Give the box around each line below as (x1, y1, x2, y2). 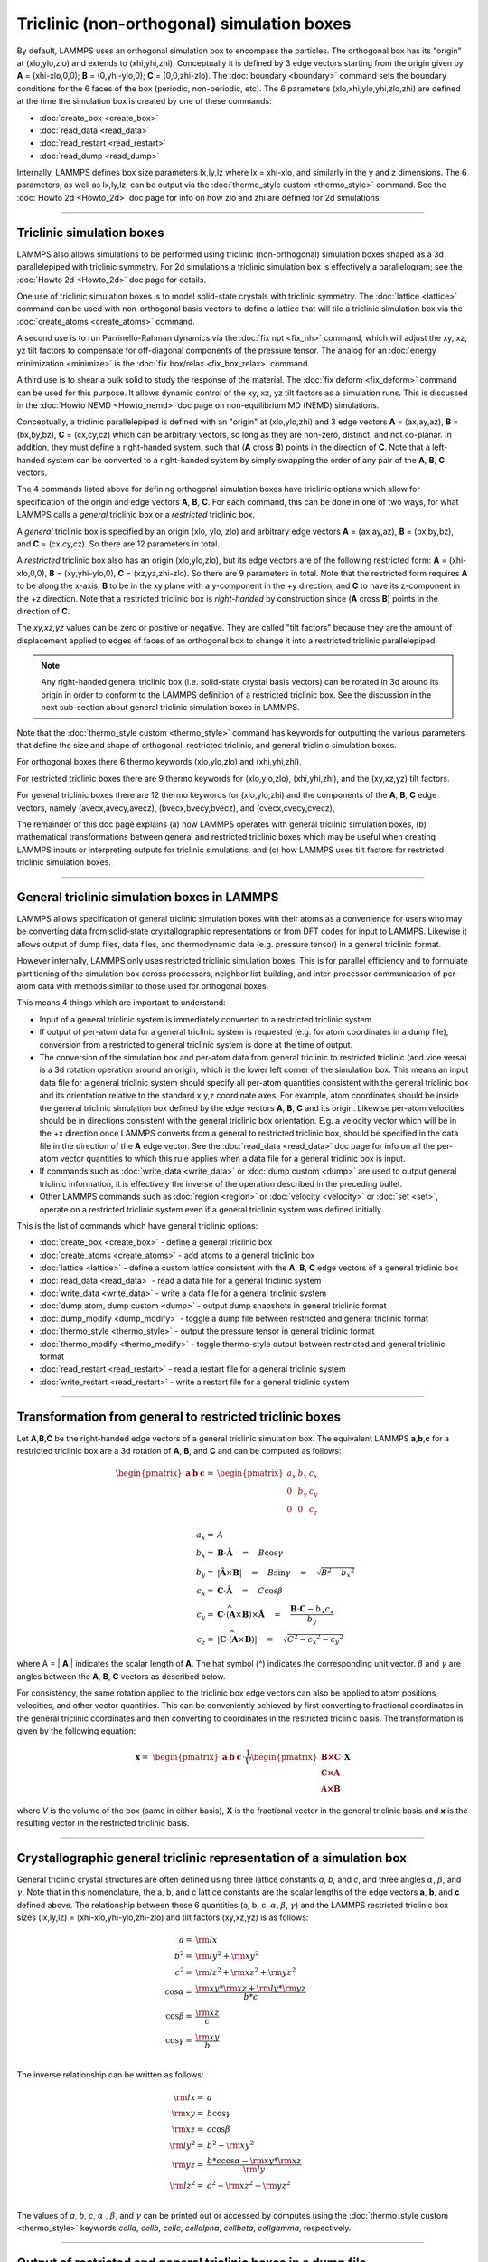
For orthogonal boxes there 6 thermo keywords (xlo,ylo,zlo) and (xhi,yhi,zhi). (16, 756, 302, 767)
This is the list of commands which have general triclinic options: (16, 1221, 258, 1231)
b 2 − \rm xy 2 (206, 2138, 255, 2151)
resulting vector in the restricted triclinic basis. (16, 1818, 190, 1828)
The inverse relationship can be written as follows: (16, 2069, 204, 2080)
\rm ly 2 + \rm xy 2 (195, 1950, 259, 1961)
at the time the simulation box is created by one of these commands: (16, 96, 272, 107)
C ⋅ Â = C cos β (217, 1585, 284, 1596)
